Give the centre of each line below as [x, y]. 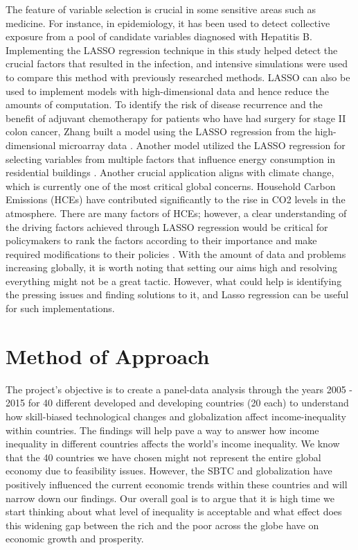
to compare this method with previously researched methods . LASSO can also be [178, 77]
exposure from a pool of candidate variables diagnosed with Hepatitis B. [159, 36]
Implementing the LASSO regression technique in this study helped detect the [172, 50]
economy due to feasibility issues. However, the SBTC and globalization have [169, 471]
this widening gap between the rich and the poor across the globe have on [162, 525]
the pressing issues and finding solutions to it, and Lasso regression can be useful [177, 294]
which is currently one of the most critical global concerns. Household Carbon [171, 186]
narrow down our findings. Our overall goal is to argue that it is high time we [170, 498]
